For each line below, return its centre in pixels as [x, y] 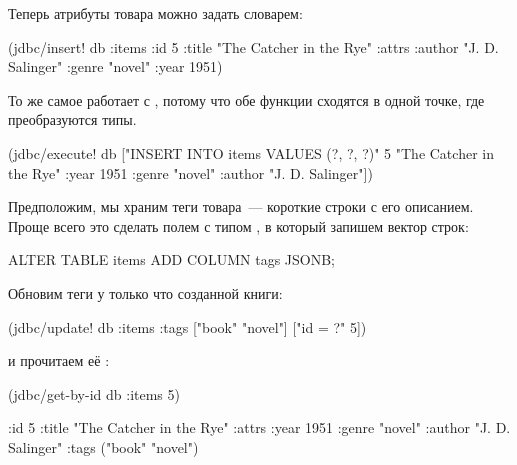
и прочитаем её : [59, 360]
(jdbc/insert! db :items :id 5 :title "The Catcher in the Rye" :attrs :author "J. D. [253, 46]
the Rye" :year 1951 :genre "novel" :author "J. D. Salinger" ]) [190, 172]
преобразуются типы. [72, 119]
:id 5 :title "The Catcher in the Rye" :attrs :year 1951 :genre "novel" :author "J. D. [259, 427]
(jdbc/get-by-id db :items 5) [94, 393]
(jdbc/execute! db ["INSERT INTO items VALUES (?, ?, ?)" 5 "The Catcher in [251, 152]
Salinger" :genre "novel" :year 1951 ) [115, 66]
